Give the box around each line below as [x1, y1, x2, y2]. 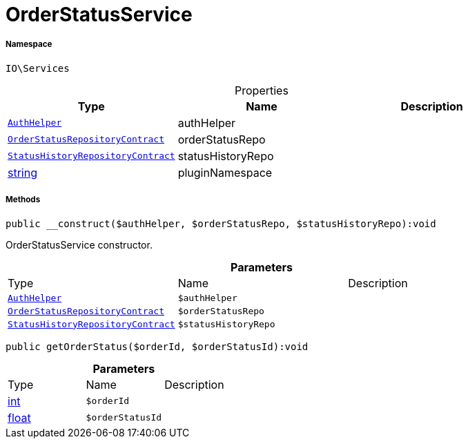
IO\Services [6, 62, 70, 74]
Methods [6, 195, 41, 205]
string [8, 165, 37, 180]
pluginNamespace [177, 165, 273, 180]
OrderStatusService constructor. [6, 238, 153, 251]
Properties [235, 83, 289, 97]
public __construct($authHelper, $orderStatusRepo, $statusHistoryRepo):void [6, 218, 436, 229]
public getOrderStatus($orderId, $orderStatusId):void [6, 340, 309, 352]
